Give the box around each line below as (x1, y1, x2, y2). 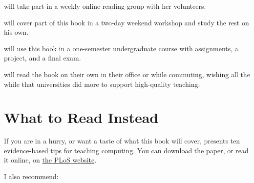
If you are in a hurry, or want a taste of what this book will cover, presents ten (4, 136, 240, 146)
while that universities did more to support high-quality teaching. (4, 79, 200, 89)
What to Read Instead (4, 107, 159, 127)
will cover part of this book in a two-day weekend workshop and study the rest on (4, 17, 249, 27)
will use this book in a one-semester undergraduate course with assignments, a (4, 43, 238, 53)
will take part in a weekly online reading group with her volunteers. (4, 1, 206, 11)
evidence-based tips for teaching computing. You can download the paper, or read (4, 145, 249, 155)
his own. (4, 27, 29, 37)
